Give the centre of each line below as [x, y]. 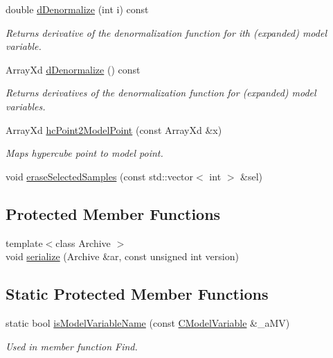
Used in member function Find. [72, 346]
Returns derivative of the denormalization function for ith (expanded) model [166, 32]
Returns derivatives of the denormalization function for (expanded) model [161, 93]
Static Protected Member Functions [137, 294]
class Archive [83, 242]
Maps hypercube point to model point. [84, 153]
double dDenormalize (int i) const [77, 9]
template [24, 242]
